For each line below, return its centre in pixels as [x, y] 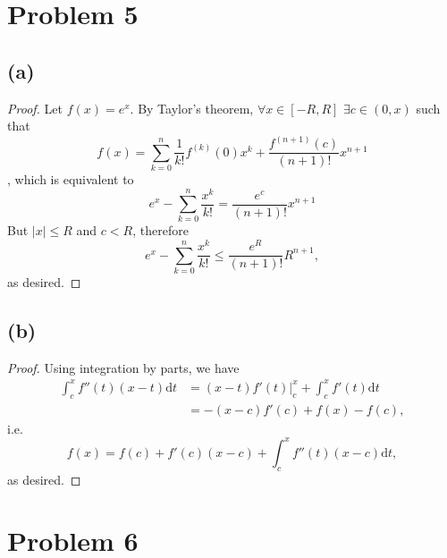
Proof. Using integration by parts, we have [123, 367]
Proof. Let [35, 108]
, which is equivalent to [71, 179]
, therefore [160, 230]
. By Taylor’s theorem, [192, 108]
